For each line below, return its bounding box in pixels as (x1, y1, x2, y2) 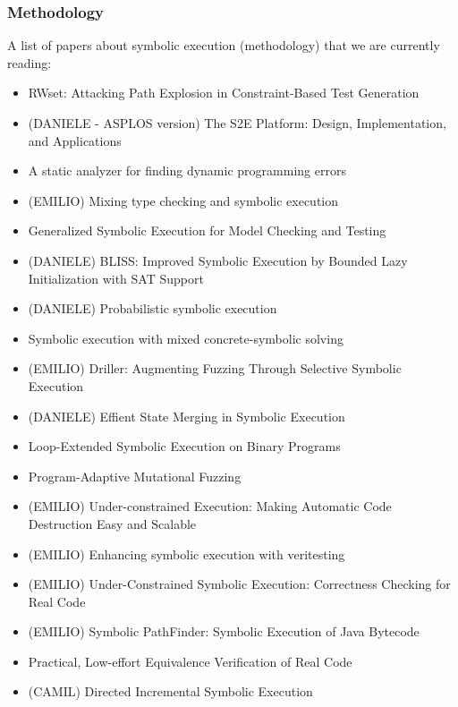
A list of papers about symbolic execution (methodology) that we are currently (7, 36, 440, 55)
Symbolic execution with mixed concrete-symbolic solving (28, 328, 343, 347)
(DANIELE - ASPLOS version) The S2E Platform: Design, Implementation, (28, 114, 446, 132)
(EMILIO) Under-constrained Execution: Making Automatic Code (28, 497, 392, 515)
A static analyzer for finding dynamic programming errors (28, 161, 346, 180)
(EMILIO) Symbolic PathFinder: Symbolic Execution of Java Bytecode (28, 622, 420, 641)
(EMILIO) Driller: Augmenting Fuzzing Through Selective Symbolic (28, 359, 402, 378)
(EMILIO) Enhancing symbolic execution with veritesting (28, 544, 345, 563)
